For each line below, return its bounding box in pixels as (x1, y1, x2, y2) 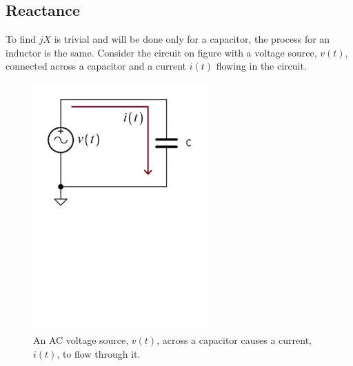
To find (6, 32, 36, 46)
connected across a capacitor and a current (6, 59, 187, 73)
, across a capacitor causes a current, (157, 333, 312, 347)
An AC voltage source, (33, 333, 129, 347)
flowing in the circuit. (216, 59, 307, 73)
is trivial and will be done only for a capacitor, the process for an (54, 32, 330, 46)
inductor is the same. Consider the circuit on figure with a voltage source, (6, 45, 317, 59)
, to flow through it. (57, 346, 141, 360)
